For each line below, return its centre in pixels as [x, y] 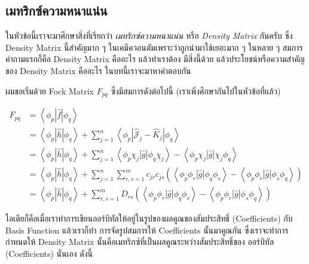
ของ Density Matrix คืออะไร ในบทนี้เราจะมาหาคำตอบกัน [98, 70]
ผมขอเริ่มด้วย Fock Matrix [50, 90]
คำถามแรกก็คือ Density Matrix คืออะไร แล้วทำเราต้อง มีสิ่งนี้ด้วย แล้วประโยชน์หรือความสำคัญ [155, 59]
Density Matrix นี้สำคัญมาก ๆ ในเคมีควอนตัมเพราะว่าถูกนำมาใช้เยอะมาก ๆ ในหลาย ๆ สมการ [154, 47]
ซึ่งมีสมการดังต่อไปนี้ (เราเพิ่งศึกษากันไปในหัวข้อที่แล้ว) [196, 90]
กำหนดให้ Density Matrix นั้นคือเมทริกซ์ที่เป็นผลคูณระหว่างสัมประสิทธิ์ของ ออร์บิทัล [140, 242]
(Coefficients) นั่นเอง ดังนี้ [49, 253]
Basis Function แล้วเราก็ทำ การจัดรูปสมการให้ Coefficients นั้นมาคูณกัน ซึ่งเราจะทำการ [147, 230]
